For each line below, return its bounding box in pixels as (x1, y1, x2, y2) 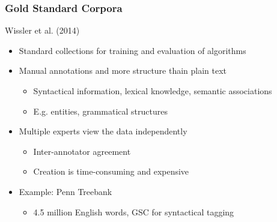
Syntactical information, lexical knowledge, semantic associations (33, 85, 272, 97)
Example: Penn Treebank (19, 185, 112, 197)
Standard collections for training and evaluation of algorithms (19, 44, 246, 56)
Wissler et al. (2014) (5, 24, 80, 37)
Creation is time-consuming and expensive (33, 165, 189, 178)
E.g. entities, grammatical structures (33, 104, 168, 117)
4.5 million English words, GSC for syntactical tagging (33, 205, 234, 218)
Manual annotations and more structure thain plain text (19, 64, 227, 77)
